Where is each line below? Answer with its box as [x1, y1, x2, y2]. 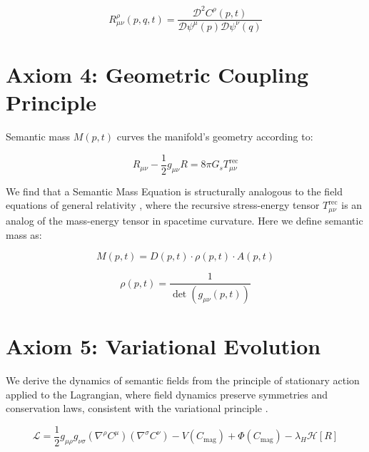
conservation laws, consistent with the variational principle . [6, 401, 268, 416]
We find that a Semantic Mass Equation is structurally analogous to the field [6, 183, 343, 198]
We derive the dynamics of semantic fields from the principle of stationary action [6, 373, 360, 388]
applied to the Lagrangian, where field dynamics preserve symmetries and [6, 386, 328, 401]
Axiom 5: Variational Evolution [6, 332, 321, 361]
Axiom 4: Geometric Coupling [6, 60, 309, 89]
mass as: [6, 227, 42, 242]
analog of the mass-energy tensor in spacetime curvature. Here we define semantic [6, 212, 363, 227]
